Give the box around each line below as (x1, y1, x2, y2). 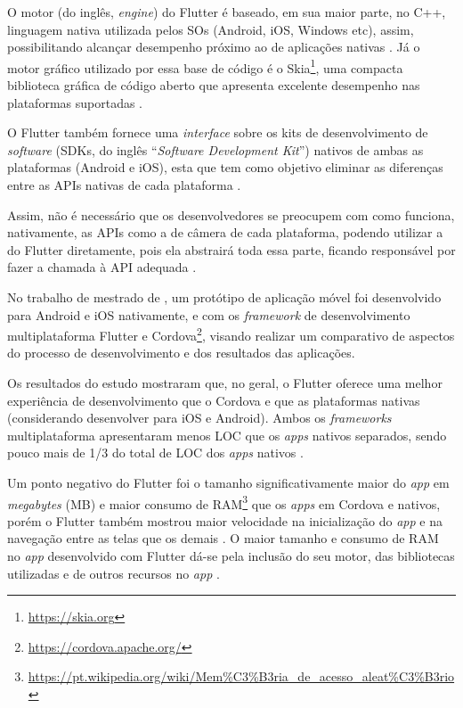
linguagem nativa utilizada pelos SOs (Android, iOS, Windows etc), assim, (7, 20, 414, 38)
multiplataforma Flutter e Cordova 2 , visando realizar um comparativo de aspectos (7, 324, 455, 344)
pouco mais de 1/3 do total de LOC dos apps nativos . (7, 443, 304, 462)
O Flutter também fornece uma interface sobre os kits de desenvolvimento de (7, 123, 428, 142)
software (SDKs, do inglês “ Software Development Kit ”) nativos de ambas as (7, 140, 424, 159)
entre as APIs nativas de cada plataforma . (7, 176, 241, 193)
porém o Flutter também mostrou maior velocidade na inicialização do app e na (7, 511, 443, 530)
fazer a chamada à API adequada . (7, 258, 197, 276)
